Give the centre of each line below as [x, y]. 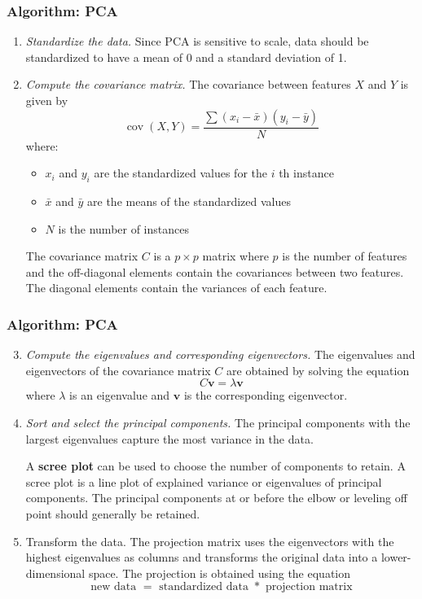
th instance [306, 173]
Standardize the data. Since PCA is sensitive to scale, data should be [197, 41]
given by [47, 100]
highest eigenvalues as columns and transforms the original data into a [202, 557]
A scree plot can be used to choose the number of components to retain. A [215, 466]
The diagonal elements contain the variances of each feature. [176, 288]
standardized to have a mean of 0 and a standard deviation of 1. [186, 57]
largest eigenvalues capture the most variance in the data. [169, 438]
